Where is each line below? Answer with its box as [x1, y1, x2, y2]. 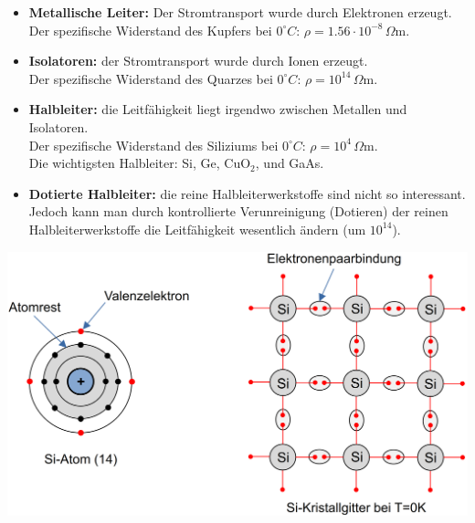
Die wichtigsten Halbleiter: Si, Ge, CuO [28, 153, 251, 173]
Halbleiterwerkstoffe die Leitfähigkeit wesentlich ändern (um [28, 219, 366, 238]
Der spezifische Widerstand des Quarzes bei [28, 68, 273, 88]
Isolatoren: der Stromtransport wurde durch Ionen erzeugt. [28, 51, 368, 70]
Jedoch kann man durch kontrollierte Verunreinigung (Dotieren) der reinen [28, 202, 449, 221]
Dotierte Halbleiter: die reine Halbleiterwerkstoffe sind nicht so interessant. [28, 183, 466, 203]
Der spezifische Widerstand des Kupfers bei [28, 20, 272, 39]
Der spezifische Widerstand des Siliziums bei [28, 135, 279, 154]
